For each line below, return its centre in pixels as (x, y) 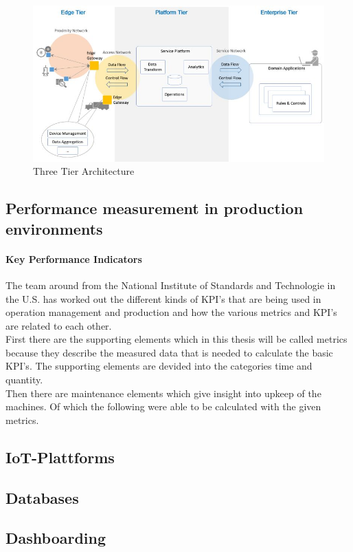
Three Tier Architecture (84, 171)
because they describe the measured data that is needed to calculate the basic (169, 352)
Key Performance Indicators (74, 258)
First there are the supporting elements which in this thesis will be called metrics (176, 339)
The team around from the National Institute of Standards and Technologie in (171, 285)
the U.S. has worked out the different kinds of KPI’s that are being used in (163, 298)
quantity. (24, 380)
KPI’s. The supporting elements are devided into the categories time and (159, 366)
